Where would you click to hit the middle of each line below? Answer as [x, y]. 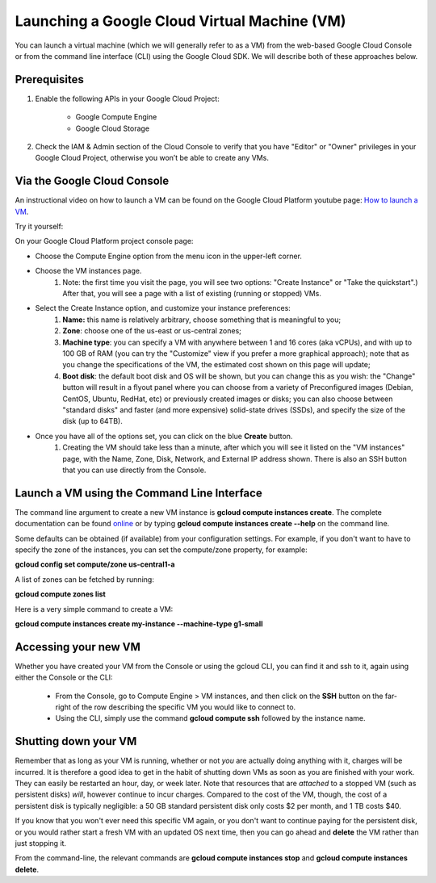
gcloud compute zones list [61, 594]
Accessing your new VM [78, 647]
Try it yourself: [39, 227]
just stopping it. [41, 843]
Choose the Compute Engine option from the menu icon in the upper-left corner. [169, 256]
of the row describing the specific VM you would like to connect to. [184, 707]
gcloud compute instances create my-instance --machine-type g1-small [139, 624]
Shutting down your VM [76, 741]
